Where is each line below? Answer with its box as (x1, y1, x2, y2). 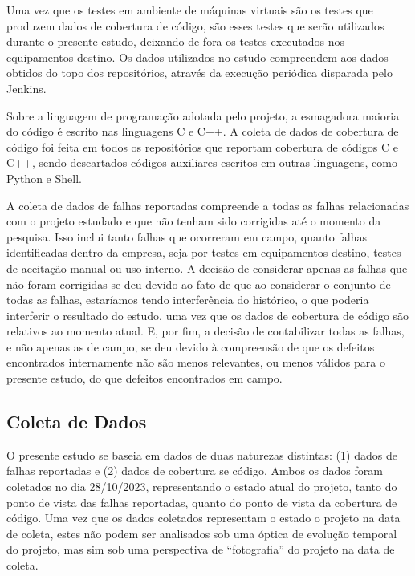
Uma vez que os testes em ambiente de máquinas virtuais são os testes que (6, 2, 373, 18)
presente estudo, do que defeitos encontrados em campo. (6, 370, 283, 387)
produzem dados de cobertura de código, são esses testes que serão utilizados (6, 17, 384, 34)
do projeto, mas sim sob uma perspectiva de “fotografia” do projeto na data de (6, 541, 395, 558)
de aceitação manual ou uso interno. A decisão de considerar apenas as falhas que (6, 259, 408, 276)
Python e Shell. (6, 169, 82, 186)
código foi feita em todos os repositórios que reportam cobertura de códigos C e (6, 138, 398, 155)
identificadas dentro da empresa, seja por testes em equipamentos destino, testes (6, 244, 401, 261)
